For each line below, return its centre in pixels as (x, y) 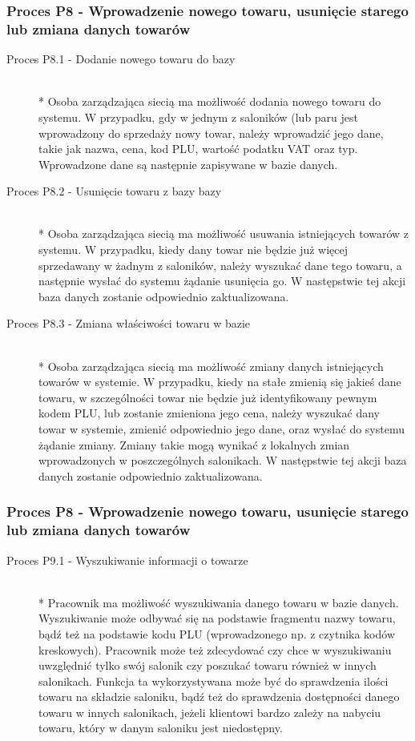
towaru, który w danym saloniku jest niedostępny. (161, 728)
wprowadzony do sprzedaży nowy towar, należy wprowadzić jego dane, (211, 133)
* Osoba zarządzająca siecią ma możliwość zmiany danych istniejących (211, 366)
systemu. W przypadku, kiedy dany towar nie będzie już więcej (193, 250)
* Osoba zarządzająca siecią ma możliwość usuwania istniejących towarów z (224, 234)
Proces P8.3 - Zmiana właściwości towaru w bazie (129, 323)
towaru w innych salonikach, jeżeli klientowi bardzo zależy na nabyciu (210, 712)
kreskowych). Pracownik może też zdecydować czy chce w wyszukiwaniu (215, 649)
